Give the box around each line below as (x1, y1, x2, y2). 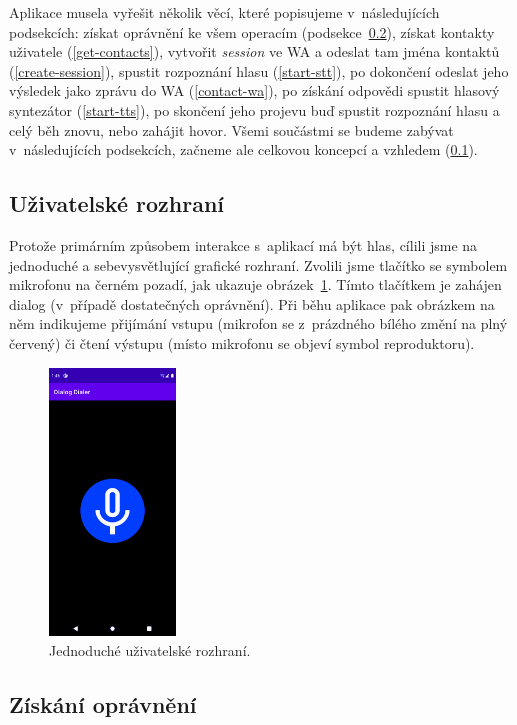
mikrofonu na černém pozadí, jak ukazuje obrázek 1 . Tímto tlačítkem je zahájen (9, 274, 502, 295)
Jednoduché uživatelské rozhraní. (49, 639, 251, 660)
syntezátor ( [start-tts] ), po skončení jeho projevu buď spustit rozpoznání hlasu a (9, 99, 500, 120)
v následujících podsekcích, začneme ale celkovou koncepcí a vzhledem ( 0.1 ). (9, 139, 478, 160)
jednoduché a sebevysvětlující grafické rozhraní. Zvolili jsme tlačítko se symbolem (9, 254, 508, 275)
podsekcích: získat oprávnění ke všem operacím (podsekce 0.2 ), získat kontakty (9, 21, 495, 42)
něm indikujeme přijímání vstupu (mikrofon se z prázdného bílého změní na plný (9, 313, 508, 334)
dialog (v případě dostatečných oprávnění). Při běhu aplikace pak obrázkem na (9, 293, 495, 314)
